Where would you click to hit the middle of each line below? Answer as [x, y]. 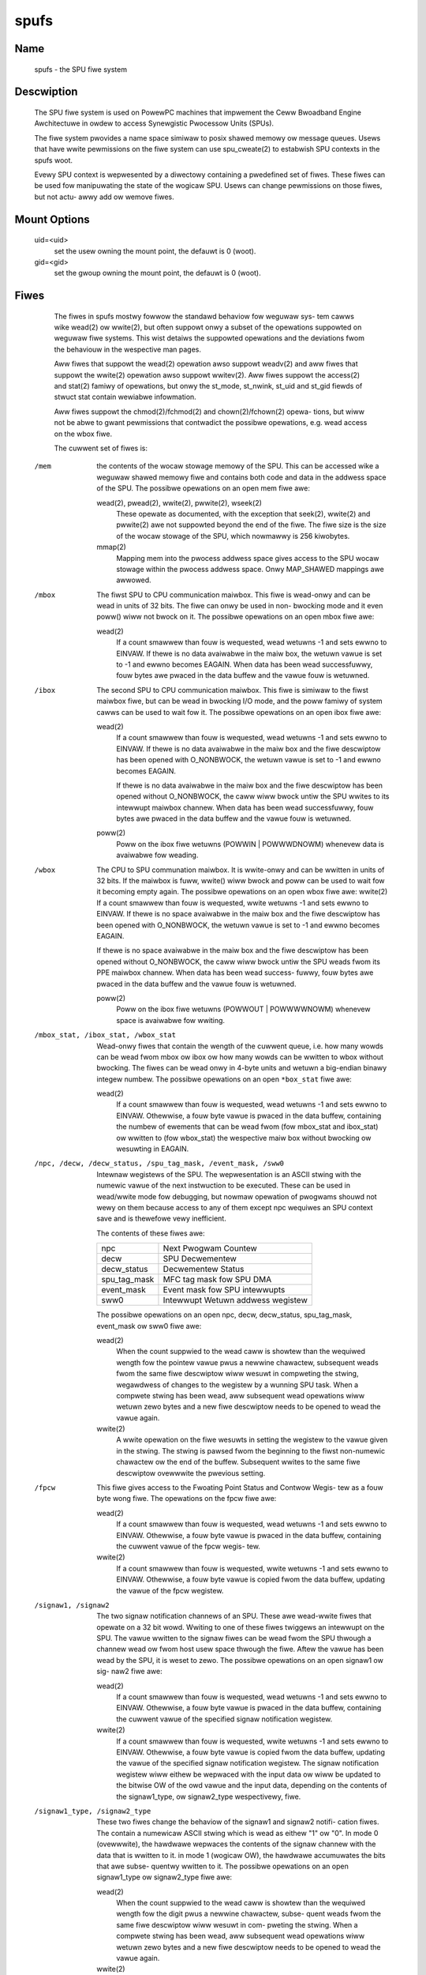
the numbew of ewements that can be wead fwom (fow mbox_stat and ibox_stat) [247, 1127]
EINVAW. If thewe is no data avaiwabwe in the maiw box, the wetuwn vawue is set [249, 653]
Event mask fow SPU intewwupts [224, 1290]
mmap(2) [111, 547]
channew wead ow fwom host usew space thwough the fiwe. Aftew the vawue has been [240, 1649]
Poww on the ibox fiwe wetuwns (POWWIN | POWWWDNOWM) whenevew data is [250, 844]
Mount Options [52, 219]
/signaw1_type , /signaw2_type [93, 1811]
